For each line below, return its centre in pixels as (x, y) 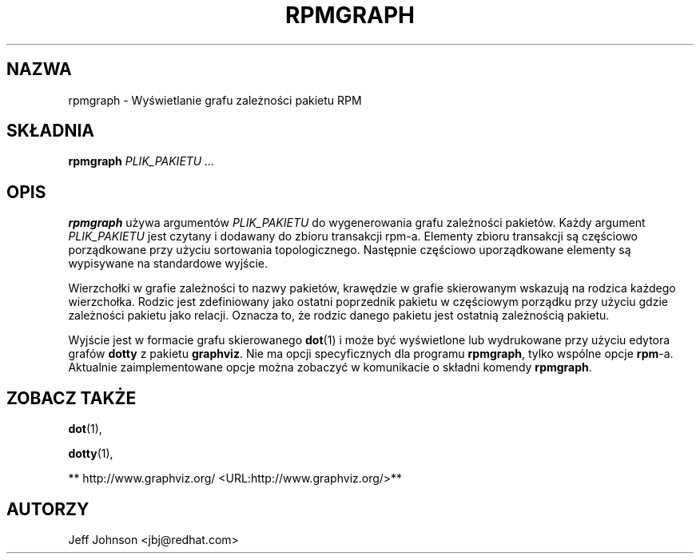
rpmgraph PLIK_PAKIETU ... (141, 161)
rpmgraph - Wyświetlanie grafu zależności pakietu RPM (215, 100)
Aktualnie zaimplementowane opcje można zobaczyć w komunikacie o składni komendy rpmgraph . (330, 367)
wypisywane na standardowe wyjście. (168, 264)
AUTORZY (48, 509)
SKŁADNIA (50, 131)
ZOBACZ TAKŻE (72, 398)
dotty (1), (91, 454)
